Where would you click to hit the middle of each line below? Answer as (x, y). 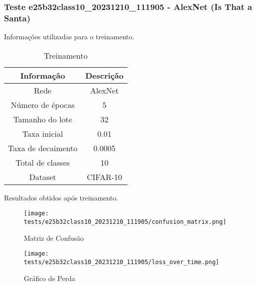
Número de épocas (43, 104)
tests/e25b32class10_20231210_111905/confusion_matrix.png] (125, 222)
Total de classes (43, 162)
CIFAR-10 (104, 177)
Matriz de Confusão (54, 237)
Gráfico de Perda (50, 278)
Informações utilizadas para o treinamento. (69, 37)
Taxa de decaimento (43, 148)
